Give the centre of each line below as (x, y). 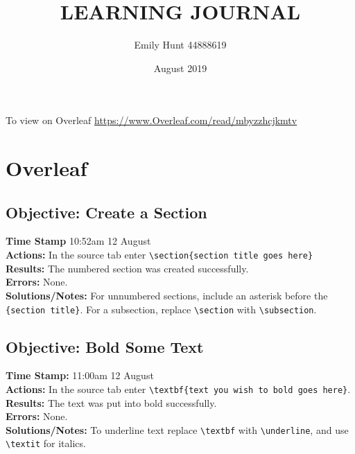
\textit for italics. (46, 443)
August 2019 (180, 68)
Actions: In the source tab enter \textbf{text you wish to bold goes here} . (178, 388)
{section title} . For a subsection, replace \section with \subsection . (161, 309)
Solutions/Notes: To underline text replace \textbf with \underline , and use (177, 429)
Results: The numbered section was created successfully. (127, 268)
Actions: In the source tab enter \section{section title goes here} (159, 255)
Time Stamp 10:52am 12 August (78, 241)
